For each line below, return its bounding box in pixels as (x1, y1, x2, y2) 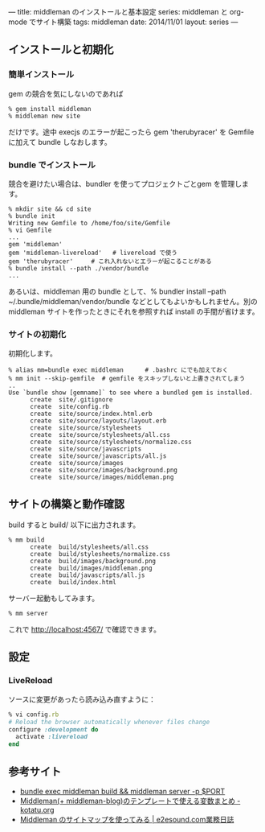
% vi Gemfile (8, 226, 52, 234)
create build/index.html (29, 579, 116, 587)
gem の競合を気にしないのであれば (8, 89, 124, 98)
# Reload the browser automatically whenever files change (8, 718, 210, 726)
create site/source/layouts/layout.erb (29, 417, 167, 425)
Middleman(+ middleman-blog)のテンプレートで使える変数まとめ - (19, 796, 241, 805)
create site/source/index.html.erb (29, 410, 153, 418)
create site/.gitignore (29, 396, 113, 404)
